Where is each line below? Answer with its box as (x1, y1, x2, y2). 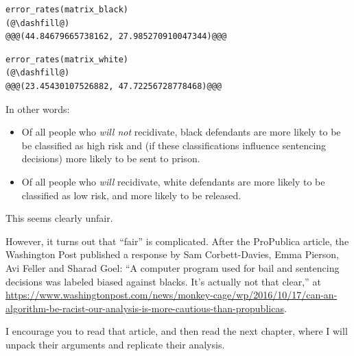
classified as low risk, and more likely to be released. (21, 188, 241, 202)
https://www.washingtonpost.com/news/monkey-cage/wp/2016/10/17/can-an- (5, 288, 338, 302)
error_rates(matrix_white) (5, 54, 128, 64)
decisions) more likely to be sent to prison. (21, 151, 200, 166)
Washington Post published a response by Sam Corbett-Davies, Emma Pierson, (5, 247, 340, 262)
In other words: (5, 101, 70, 116)
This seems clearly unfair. (5, 211, 113, 225)
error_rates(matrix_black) (5, 5, 128, 14)
